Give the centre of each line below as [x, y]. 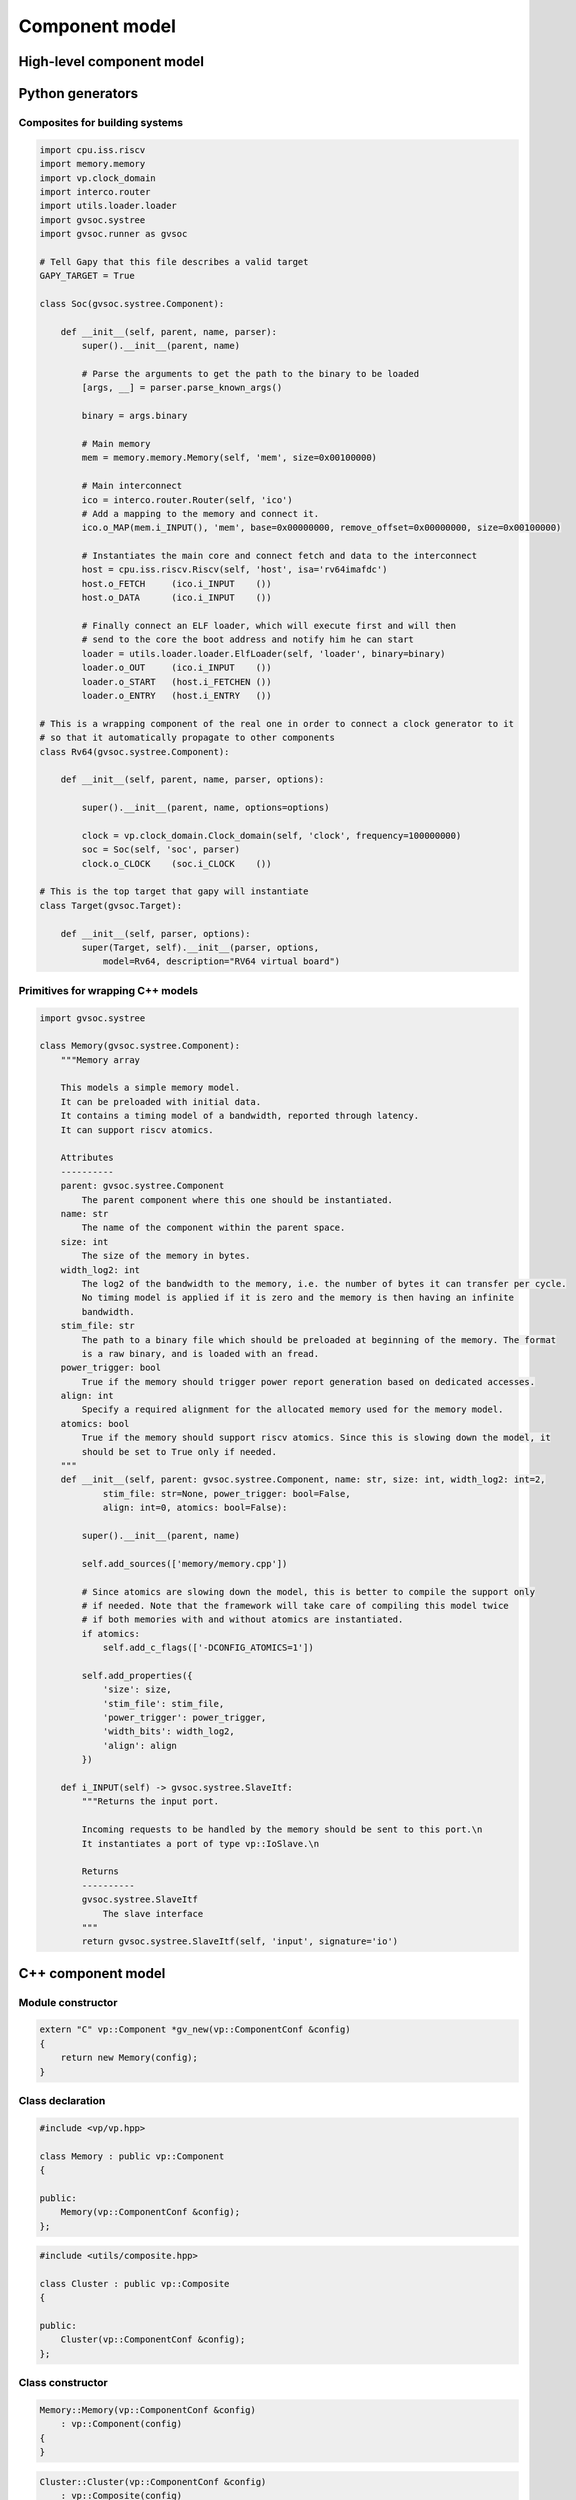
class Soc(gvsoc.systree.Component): [132, 304]
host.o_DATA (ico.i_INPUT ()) [176, 598]
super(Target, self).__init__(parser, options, [200, 947]
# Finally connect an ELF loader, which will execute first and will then [269, 626]
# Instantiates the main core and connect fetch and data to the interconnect [279, 556]
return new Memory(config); [129, 2058]
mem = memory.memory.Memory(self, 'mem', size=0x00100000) [229, 458]
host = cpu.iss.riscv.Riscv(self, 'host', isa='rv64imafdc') [234, 569]
